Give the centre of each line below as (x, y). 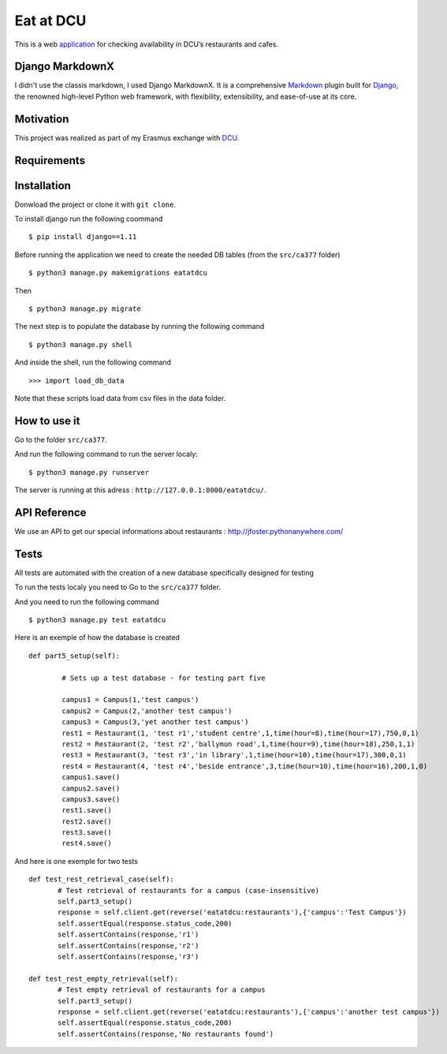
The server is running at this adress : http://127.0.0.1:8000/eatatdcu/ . (141, 490)
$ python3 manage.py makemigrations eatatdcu (118, 273)
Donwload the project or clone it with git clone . (95, 204)
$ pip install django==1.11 (83, 237)
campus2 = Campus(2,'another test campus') (147, 711)
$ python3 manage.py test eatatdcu (97, 620)
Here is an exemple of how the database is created (97, 637)
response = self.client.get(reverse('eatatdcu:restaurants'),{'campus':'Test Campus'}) (233, 912)
